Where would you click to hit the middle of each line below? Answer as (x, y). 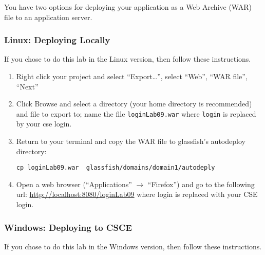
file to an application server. (48, 17)
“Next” (27, 86)
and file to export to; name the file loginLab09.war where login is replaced (136, 113)
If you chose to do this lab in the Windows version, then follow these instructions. (133, 246)
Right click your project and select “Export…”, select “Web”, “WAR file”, (132, 76)
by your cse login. (44, 124)
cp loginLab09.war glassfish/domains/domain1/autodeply (116, 168)
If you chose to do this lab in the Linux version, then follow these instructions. (128, 59)
